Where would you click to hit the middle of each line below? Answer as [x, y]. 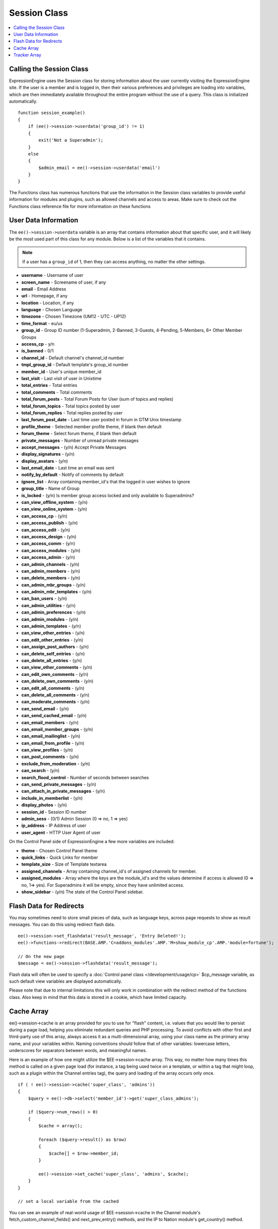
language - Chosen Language [52, 310]
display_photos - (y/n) [44, 805]
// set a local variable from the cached [68, 1201]
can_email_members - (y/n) [50, 722]
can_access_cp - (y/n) [44, 516]
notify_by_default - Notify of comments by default [72, 475]
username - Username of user [52, 275]
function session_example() [52, 113]
